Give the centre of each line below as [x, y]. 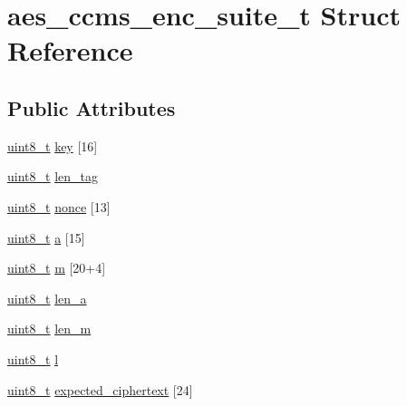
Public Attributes [92, 107]
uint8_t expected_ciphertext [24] [100, 389]
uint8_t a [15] [46, 237]
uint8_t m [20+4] [57, 268]
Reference [70, 50]
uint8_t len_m [49, 329]
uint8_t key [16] [53, 145]
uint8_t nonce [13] [59, 206]
